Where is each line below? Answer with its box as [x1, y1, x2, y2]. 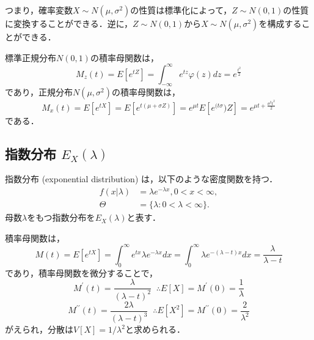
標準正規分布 [5, 51, 56, 64]
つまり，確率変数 [5, 4, 73, 16]
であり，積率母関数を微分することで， [5, 266, 158, 279]
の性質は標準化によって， [130, 4, 232, 16]
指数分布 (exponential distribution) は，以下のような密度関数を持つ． [5, 172, 278, 185]
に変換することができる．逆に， [5, 17, 133, 29]
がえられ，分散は [5, 323, 73, 336]
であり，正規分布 [5, 86, 73, 98]
